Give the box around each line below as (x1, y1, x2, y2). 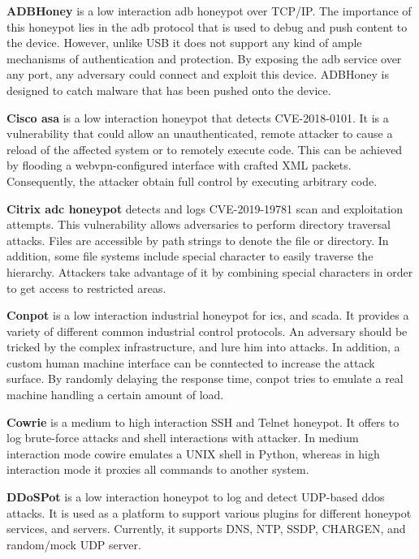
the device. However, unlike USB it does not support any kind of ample (6, 34, 362, 51)
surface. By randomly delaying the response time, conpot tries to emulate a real (6, 370, 404, 387)
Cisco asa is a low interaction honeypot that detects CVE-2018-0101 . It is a (6, 109, 389, 126)
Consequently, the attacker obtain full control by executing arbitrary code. (6, 172, 378, 189)
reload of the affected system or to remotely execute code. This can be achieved (6, 140, 403, 157)
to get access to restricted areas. (6, 279, 166, 296)
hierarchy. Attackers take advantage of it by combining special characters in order (6, 263, 413, 280)
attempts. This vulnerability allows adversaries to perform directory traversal (6, 216, 391, 233)
